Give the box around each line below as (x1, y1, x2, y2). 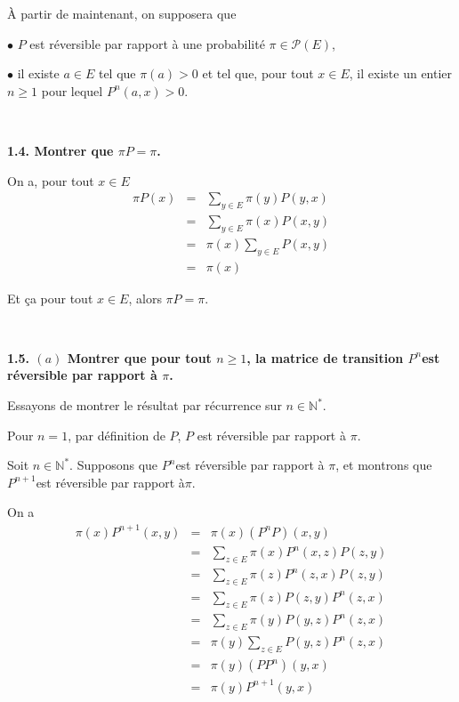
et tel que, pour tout (202, 64, 314, 83)
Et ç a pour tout (7, 288, 93, 307)
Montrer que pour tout (67, 348, 212, 367)
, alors (128, 288, 162, 307)
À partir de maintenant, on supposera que (7, 4, 237, 22)
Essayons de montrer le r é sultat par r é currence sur (7, 396, 282, 415)
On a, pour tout (7, 171, 94, 190)
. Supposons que (69, 456, 158, 474)
